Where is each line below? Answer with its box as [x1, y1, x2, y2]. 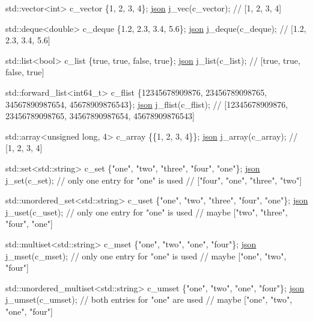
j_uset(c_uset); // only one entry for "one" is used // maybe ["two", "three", [5, 205, 288, 218]
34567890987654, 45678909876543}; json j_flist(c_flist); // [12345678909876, [5, 98, 288, 110]
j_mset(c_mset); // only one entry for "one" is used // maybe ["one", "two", [5, 249, 287, 262]
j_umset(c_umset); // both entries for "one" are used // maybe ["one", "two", [5, 293, 293, 306]
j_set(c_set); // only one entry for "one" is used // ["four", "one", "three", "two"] [5, 173, 302, 186]
